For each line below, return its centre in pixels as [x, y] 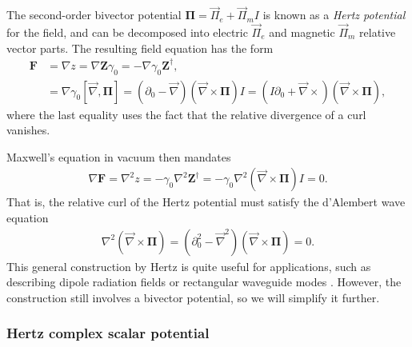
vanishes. [28, 130]
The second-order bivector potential [94, 15]
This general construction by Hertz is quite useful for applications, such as [189, 266]
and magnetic [302, 32]
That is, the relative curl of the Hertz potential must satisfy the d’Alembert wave [206, 202]
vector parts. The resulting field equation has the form [140, 48]
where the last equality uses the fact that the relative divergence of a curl [186, 114]
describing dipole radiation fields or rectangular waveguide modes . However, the [204, 282]
